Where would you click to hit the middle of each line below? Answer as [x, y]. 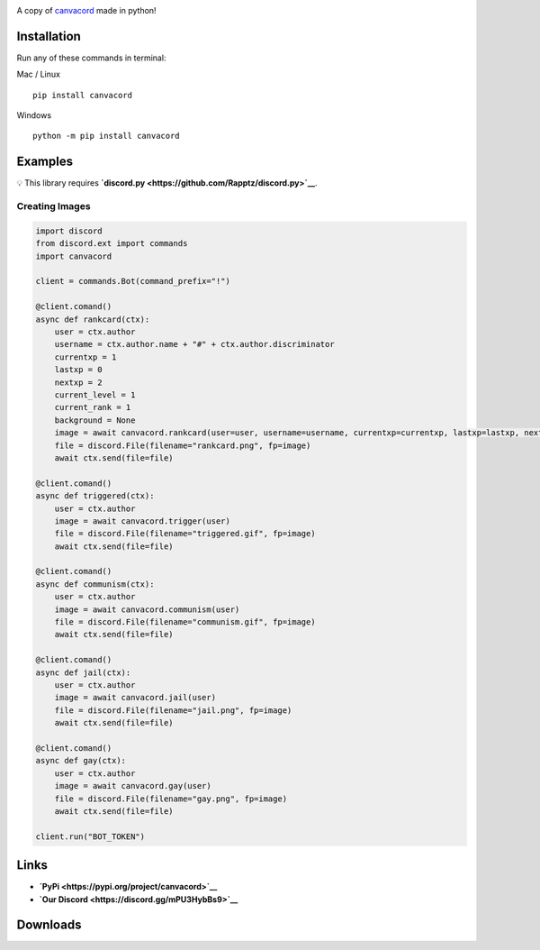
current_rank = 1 [93, 407]
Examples [45, 162]
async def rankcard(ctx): [93, 319]
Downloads [49, 925]
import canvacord [74, 256]
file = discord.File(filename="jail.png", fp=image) [173, 710]
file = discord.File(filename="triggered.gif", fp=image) [185, 534]
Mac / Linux [38, 74]
